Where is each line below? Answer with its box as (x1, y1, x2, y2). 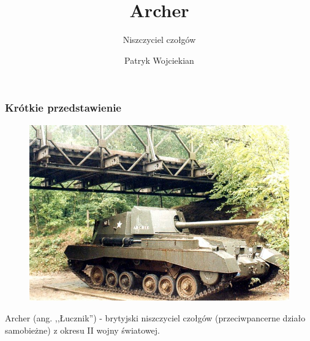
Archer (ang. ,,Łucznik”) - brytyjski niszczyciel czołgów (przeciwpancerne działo (5, 311, 306, 324)
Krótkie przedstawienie (5, 100, 121, 115)
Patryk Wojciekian (124, 53, 194, 66)
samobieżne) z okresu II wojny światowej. (5, 323, 161, 336)
